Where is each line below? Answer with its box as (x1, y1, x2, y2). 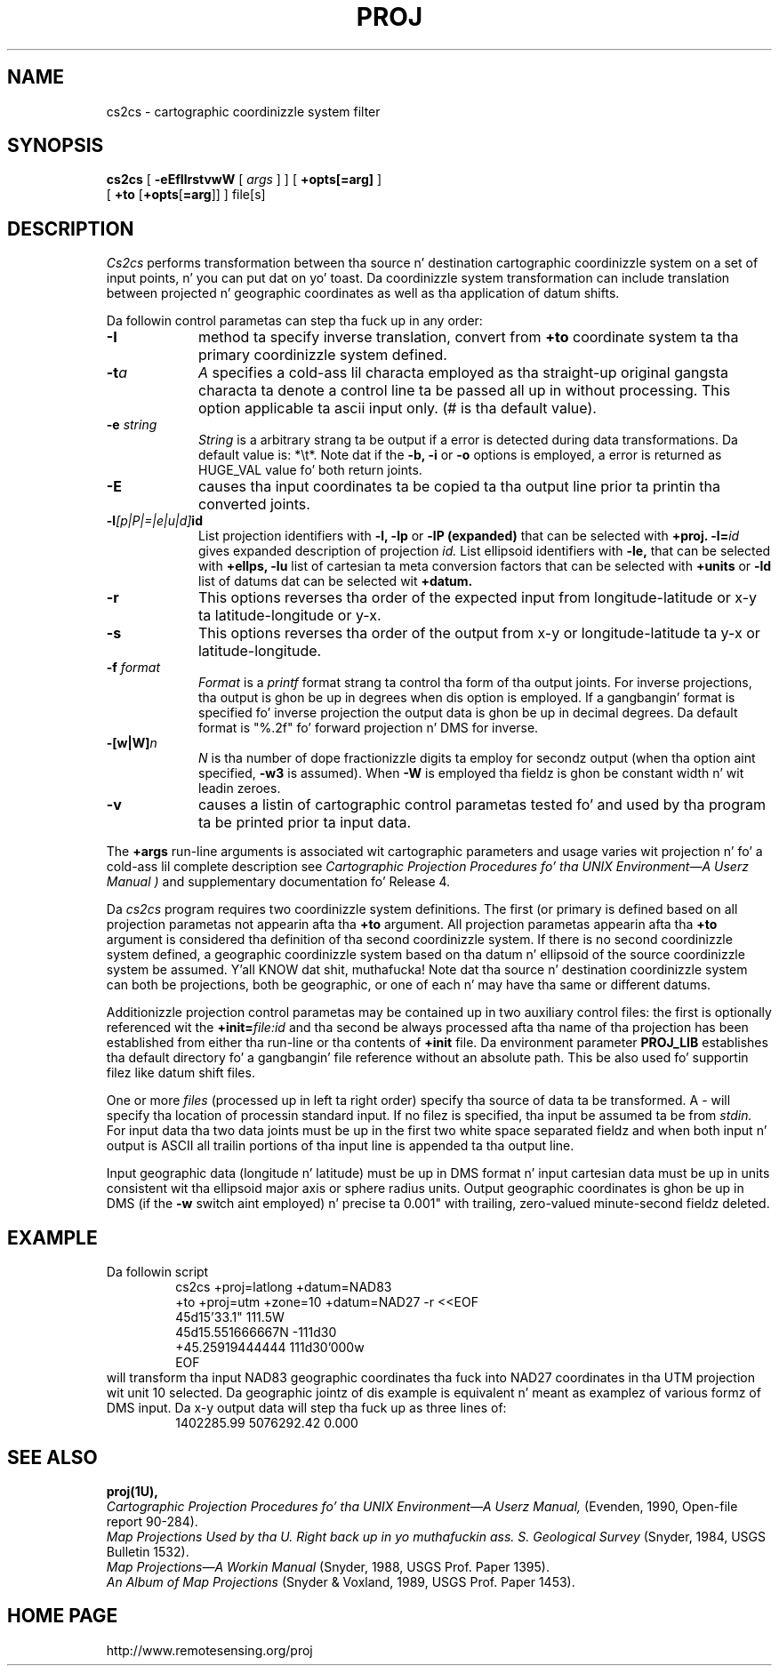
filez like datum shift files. (106, 1065, 255, 1081)
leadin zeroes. (198, 780, 281, 796)
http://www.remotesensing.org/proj (106, 1642, 313, 1658)
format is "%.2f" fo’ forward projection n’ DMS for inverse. (198, 720, 539, 736)
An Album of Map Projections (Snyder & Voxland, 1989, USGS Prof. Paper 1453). (106, 1573, 575, 1589)
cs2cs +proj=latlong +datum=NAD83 (175, 1279, 392, 1295)
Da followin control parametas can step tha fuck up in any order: (106, 313, 483, 329)
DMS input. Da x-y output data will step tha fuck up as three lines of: (106, 1400, 507, 1416)
